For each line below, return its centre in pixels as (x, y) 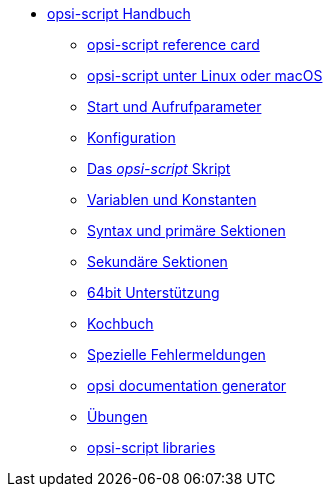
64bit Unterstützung (153, 292)
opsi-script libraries (151, 447)
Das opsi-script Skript (159, 168)
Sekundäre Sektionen (157, 261)
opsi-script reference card (173, 44)
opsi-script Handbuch (119, 13)
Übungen (117, 416)
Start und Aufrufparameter (174, 106)
